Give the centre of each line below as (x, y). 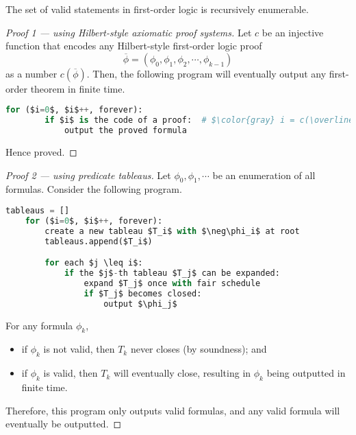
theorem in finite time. (78, 88)
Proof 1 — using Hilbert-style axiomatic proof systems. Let (129, 32)
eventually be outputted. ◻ (64, 424)
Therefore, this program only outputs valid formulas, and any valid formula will (173, 410)
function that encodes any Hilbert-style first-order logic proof (134, 46)
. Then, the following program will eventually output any (206, 73)
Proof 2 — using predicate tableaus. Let (88, 175)
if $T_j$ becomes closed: (143, 293)
